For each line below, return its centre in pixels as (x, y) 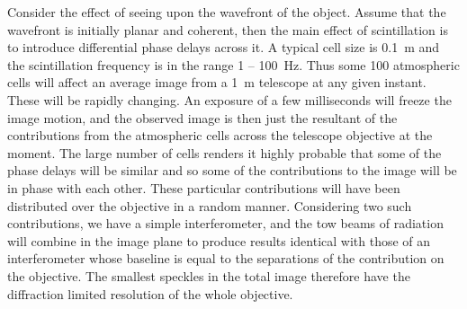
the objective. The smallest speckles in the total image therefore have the (209, 275)
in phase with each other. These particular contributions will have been (204, 187)
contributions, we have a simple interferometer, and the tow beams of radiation (225, 223)
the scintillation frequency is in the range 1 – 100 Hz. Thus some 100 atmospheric (233, 64)
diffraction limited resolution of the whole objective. (150, 293)
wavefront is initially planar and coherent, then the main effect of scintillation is (228, 29)
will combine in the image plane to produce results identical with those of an (219, 240)
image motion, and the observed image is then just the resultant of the (202, 117)
